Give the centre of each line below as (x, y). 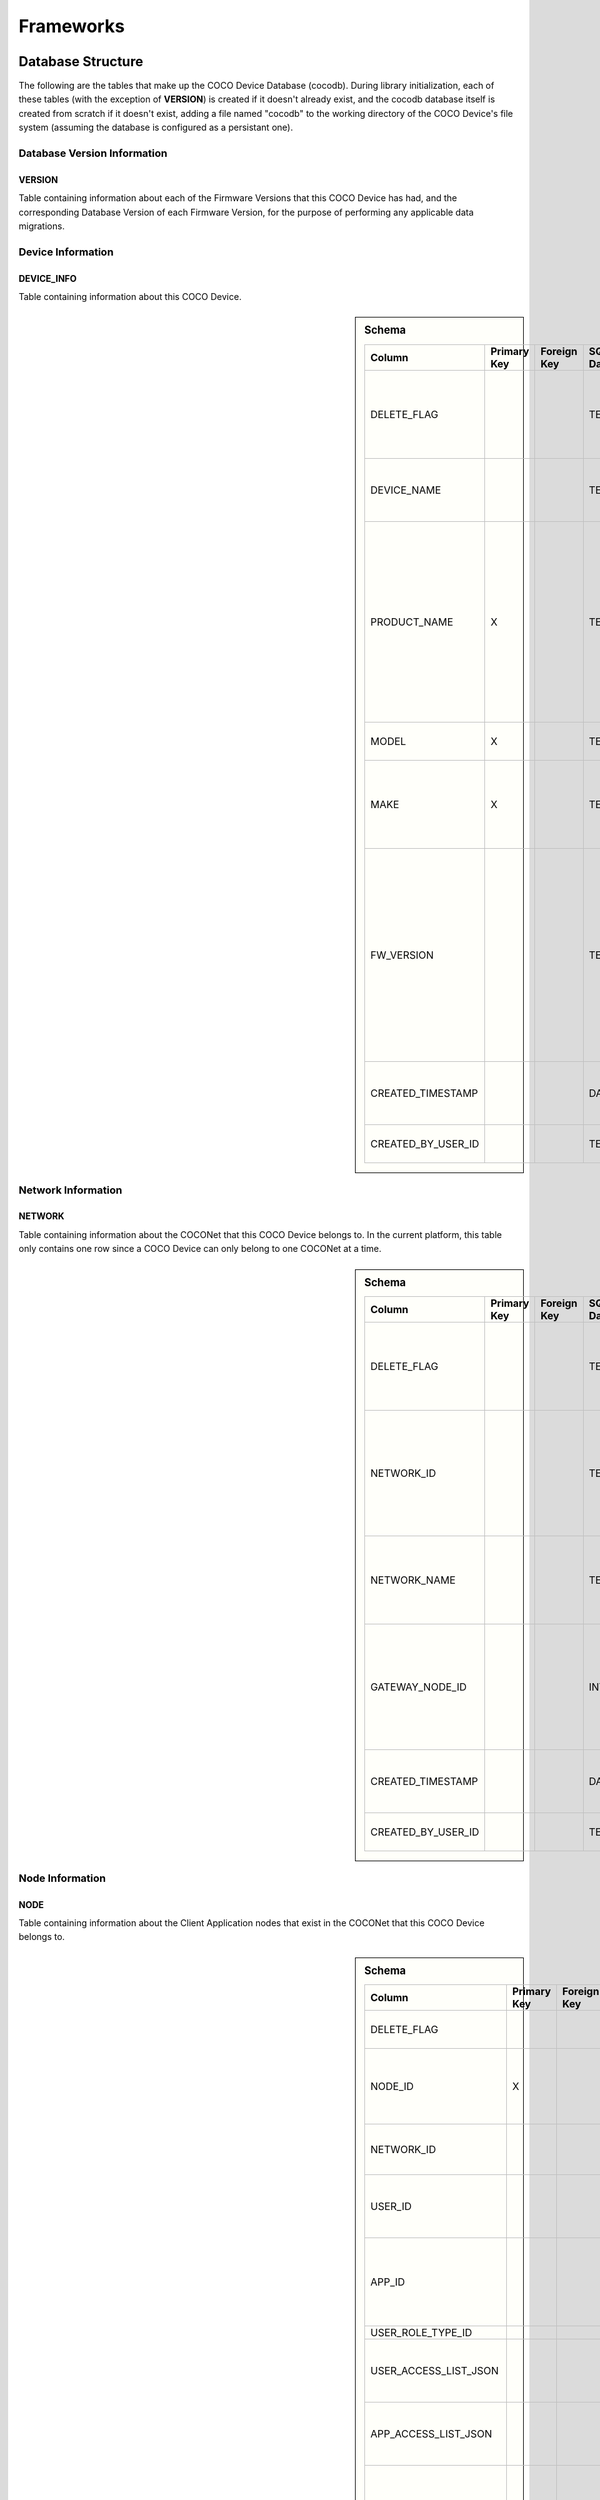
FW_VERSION (402, 955)
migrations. (41, 226)
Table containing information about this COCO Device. (130, 296)
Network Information (70, 1190)
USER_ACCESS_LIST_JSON (434, 2371)
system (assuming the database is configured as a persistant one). (156, 127)
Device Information (66, 252)
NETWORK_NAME (413, 1580)
